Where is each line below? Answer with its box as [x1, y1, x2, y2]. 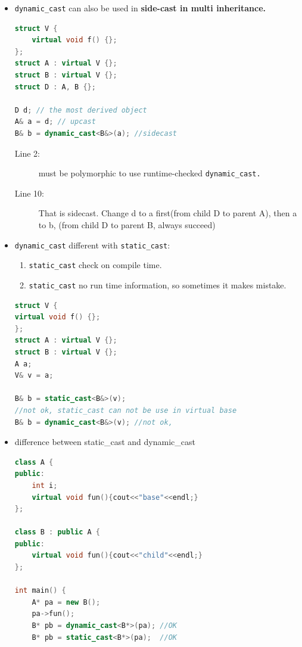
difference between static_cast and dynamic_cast [14, 436, 195, 448]
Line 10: [14, 186, 44, 199]
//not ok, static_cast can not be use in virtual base [14, 406, 237, 415]
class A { [14, 458, 54, 466]
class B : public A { [14, 528, 101, 537]
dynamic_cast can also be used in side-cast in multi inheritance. [14, 2, 266, 14]
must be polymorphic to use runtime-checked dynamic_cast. [38, 167, 261, 179]
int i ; [32, 481, 58, 490]
